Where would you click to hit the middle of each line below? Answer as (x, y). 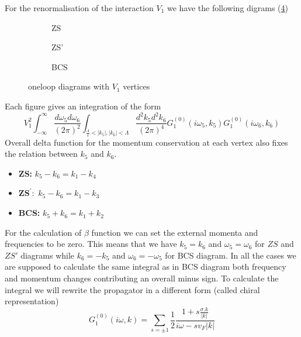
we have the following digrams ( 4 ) (227, 8)
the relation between (41, 154)
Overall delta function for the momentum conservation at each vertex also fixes (146, 142)
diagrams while (48, 255)
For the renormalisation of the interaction (79, 8)
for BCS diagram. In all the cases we (231, 255)
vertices (136, 86)
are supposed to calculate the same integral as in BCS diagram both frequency (146, 266)
